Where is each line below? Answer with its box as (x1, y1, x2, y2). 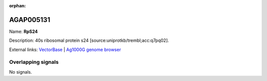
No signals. (9, 69, 32, 75)
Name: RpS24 (9, 28, 38, 34)
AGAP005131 (9, 15, 50, 24)
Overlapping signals (9, 59, 59, 66)
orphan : (9, 3, 26, 8)
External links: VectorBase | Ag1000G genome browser (9, 47, 121, 53)
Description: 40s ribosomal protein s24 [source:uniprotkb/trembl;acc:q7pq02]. (9, 37, 169, 44)
